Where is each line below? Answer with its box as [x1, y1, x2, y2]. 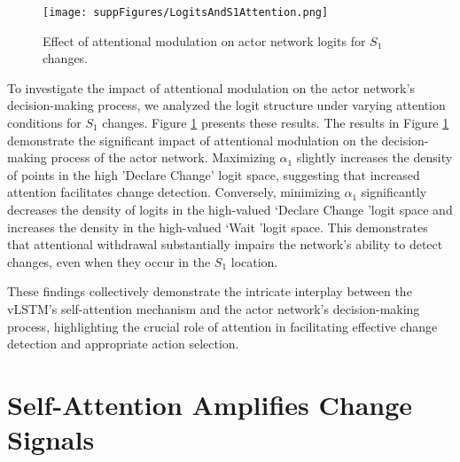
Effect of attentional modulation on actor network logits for [43, 31, 366, 50]
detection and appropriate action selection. [7, 334, 239, 353]
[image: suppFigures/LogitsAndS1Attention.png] [43, 6, 329, 19]
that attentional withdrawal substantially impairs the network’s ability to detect [7, 235, 443, 254]
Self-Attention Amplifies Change [7, 386, 413, 422]
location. [230, 252, 278, 270]
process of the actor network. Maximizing [51, 148, 276, 167]
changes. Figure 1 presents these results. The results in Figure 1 [102, 114, 449, 132]
